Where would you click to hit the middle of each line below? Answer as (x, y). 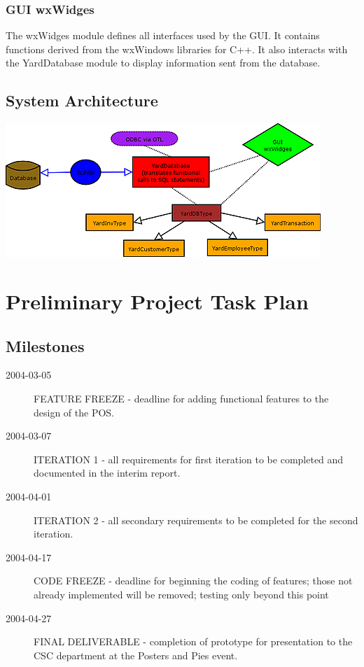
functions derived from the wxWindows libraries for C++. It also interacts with (177, 49)
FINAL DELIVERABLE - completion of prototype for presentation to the (193, 641)
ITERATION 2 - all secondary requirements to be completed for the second (196, 520)
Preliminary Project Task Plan (157, 301)
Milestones (45, 345)
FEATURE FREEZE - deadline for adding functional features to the (181, 398)
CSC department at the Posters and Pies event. (136, 655)
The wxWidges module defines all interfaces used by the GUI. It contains (163, 35)
